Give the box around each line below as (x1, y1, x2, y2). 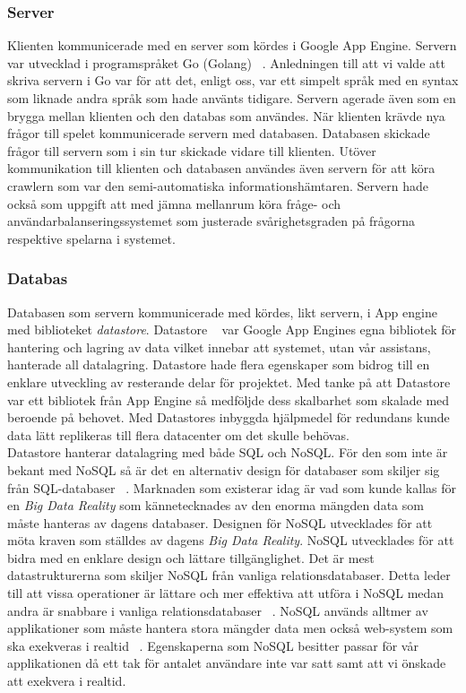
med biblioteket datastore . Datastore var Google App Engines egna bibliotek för (7, 320, 456, 339)
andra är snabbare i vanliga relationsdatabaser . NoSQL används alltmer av (7, 601, 428, 619)
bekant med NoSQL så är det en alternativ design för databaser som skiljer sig (7, 460, 440, 479)
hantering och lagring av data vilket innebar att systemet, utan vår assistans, (7, 337, 431, 356)
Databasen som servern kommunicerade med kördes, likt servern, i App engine (7, 302, 437, 321)
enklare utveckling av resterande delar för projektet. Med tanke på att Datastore (7, 372, 451, 391)
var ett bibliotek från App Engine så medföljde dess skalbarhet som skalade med (7, 390, 450, 409)
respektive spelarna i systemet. (7, 229, 176, 247)
